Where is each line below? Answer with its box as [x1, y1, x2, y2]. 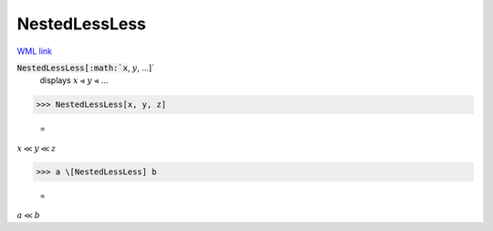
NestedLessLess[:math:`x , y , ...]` [16, 62, 155, 73]
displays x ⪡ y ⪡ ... [39, 75, 109, 86]
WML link [16, 46, 53, 57]
